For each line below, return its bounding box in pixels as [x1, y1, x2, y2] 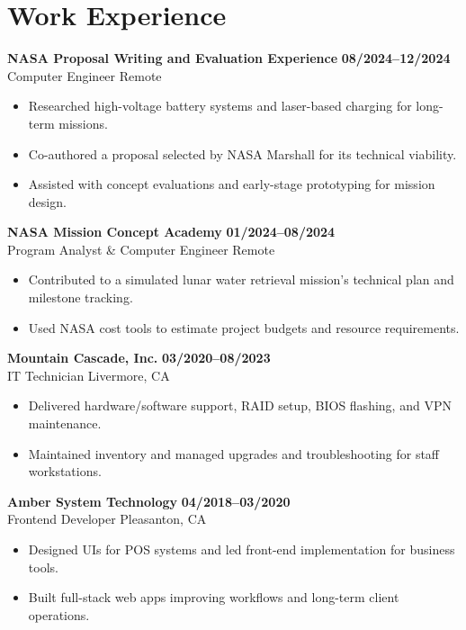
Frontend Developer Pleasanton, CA [7, 509, 207, 528]
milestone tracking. [28, 288, 133, 307]
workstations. [28, 462, 102, 481]
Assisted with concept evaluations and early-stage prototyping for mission [28, 175, 435, 193]
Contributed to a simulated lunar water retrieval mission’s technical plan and [28, 270, 454, 289]
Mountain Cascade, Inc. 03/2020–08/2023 [7, 348, 271, 367]
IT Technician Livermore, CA [7, 365, 170, 384]
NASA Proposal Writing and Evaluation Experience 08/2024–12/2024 [7, 49, 451, 67]
